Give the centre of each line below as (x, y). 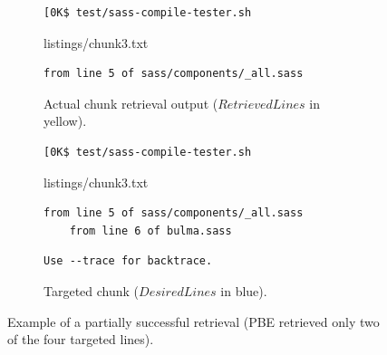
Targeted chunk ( (92, 290)
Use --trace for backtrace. (128, 261)
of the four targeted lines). (81, 339)
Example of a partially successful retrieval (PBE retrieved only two (193, 321)
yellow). (65, 121)
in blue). (244, 290)
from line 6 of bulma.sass (150, 230)
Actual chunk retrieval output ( (131, 103)
